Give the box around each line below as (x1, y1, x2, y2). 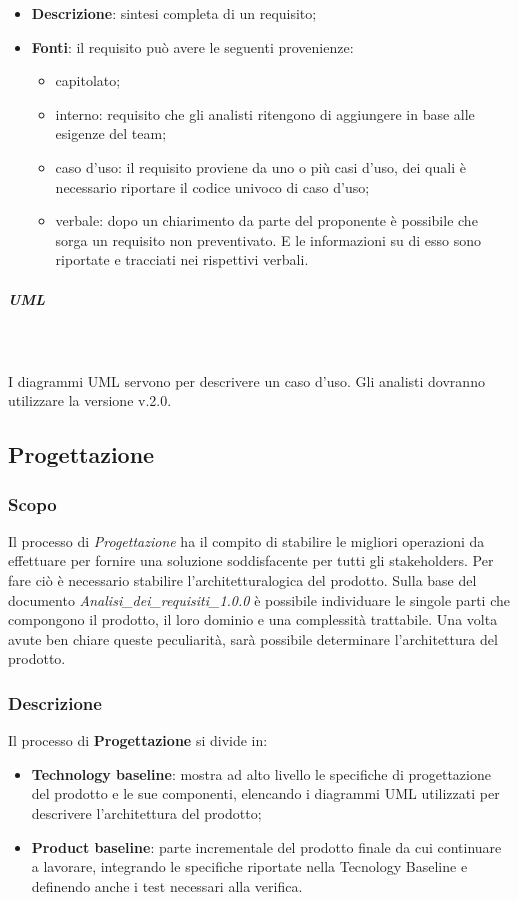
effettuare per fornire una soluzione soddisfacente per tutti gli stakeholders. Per (8, 550, 494, 571)
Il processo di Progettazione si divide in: (8, 730, 268, 751)
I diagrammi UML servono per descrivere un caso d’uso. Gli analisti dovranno (8, 370, 485, 391)
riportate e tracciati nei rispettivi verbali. (55, 249, 309, 270)
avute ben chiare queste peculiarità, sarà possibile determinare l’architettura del (8, 628, 498, 649)
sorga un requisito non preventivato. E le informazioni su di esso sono (55, 229, 482, 250)
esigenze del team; (55, 123, 167, 144)
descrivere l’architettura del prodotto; (31, 803, 262, 824)
